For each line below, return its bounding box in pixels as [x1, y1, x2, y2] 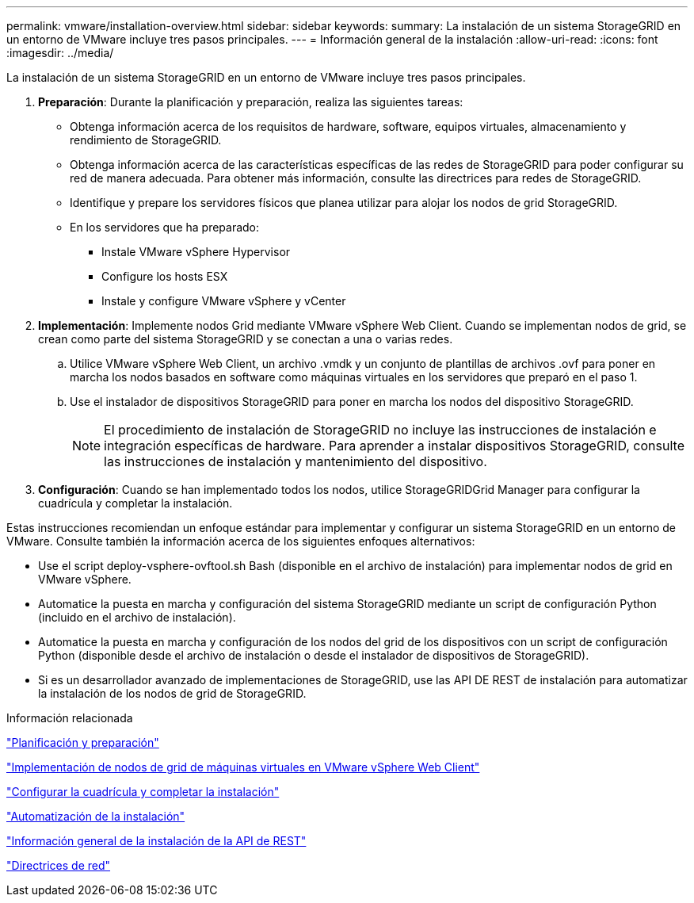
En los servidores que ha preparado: [70, 220, 260, 234]
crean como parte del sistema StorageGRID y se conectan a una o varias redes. [38, 332, 453, 346]
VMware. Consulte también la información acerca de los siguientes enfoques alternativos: [6, 534, 475, 548]
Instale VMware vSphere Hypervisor [101, 245, 291, 258]
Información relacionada [6, 711, 133, 725]
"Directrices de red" [6, 859, 111, 872]
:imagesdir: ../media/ [6, 46, 114, 59]
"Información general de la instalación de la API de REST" [6, 834, 307, 848]
